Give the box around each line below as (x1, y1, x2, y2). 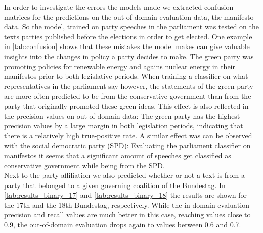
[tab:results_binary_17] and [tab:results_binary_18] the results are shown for (4, 190, 247, 200)
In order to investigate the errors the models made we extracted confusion (4, 2, 234, 12)
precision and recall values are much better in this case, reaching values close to (4, 209, 251, 220)
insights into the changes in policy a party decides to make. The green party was (4, 51, 254, 61)
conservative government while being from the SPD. (4, 160, 165, 170)
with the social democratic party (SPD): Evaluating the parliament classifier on (4, 140, 251, 151)
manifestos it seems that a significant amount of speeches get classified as (4, 150, 231, 160)
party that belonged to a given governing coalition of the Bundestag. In (4, 179, 226, 190)
